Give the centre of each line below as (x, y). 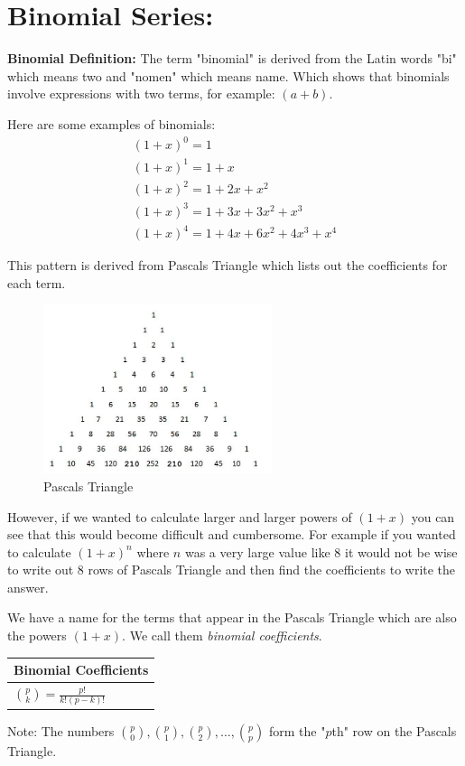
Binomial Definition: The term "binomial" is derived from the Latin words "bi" (232, 58)
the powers (37, 635)
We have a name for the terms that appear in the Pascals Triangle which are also (232, 617)
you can (433, 516)
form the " (297, 730)
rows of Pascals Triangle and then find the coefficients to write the (272, 570)
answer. (28, 587)
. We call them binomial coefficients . (222, 635)
